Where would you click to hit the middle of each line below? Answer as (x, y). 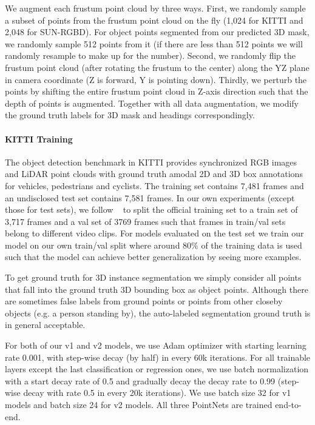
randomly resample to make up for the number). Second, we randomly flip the (151, 55)
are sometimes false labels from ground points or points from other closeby (144, 301)
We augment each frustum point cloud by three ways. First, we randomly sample (155, 8)
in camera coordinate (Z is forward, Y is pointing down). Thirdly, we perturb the (156, 79)
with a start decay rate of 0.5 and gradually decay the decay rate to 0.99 (140, 380)
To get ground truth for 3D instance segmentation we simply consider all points (153, 277)
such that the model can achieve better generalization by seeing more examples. (153, 257)
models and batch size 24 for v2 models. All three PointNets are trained (139, 405)
